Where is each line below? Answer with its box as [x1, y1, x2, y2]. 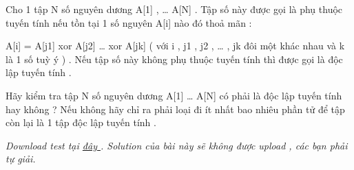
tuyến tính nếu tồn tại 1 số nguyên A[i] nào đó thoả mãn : [6, 15, 252, 29]
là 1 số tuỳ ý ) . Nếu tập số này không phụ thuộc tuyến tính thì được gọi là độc [6, 51, 343, 66]
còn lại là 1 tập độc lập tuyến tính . [6, 115, 156, 130]
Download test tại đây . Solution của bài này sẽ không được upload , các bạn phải [6, 138, 348, 152]
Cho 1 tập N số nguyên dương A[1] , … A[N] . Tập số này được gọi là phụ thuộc [6, 2, 343, 16]
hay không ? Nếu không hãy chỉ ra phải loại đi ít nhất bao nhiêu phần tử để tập [6, 101, 345, 116]
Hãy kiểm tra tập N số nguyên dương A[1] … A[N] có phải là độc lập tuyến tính [6, 88, 342, 102]
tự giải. [6, 151, 36, 166]
